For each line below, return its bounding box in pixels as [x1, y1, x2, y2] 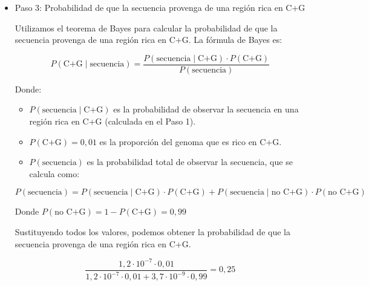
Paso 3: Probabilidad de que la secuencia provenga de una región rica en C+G [15, 1, 305, 13]
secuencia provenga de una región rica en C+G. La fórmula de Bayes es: [15, 33, 282, 46]
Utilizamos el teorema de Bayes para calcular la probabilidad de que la [15, 21, 278, 34]
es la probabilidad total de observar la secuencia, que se [87, 155, 293, 168]
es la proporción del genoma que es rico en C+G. [99, 135, 282, 148]
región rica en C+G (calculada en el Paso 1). [29, 115, 196, 128]
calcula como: [29, 167, 80, 180]
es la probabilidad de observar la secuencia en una [113, 103, 299, 115]
